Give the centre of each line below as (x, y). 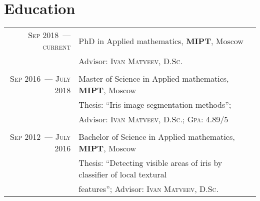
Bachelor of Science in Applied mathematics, (157, 137)
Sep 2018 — (49, 35)
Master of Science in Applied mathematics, (154, 79)
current (57, 47)
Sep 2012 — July (40, 137)
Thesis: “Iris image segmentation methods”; (155, 105)
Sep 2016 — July (40, 79)
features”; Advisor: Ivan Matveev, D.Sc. (148, 189)
